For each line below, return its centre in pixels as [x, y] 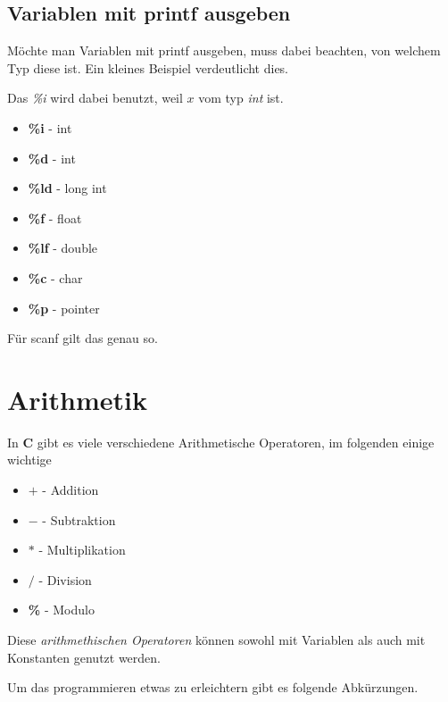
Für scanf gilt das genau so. [83, 338]
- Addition [71, 490]
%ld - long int [67, 188]
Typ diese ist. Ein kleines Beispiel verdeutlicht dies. [148, 67]
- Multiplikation [82, 550]
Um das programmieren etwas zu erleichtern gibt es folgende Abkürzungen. [213, 687]
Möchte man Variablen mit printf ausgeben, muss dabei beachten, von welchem [224, 50]
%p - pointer [64, 308]
